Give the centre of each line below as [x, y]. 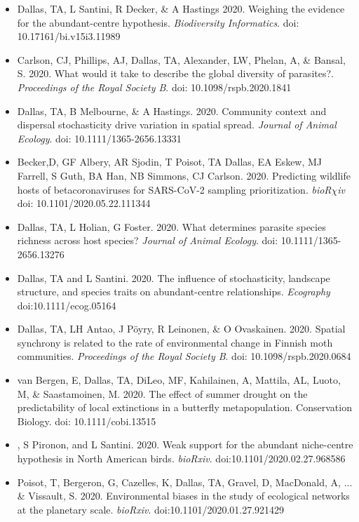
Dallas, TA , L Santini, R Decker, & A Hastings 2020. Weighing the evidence [181, 8]
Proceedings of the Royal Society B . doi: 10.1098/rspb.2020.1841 [154, 87]
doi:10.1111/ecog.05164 [67, 305]
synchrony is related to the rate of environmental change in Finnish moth [175, 342]
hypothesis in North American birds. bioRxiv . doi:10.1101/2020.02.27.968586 [181, 459]
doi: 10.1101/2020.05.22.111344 [84, 203]
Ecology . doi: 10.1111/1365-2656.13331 [99, 138]
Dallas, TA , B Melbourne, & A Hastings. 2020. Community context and [172, 111]
